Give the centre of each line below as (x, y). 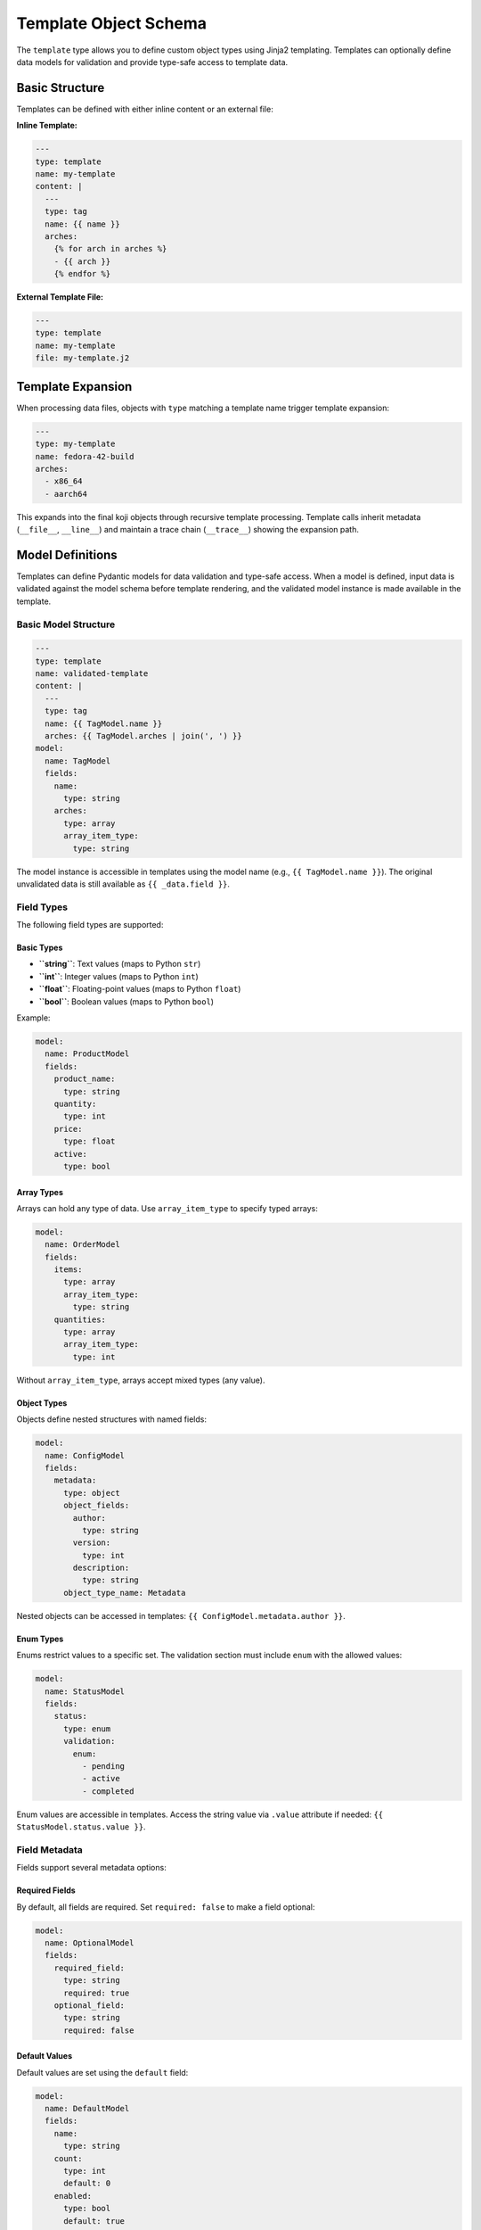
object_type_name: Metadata (125, 1593)
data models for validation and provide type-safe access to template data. (152, 62)
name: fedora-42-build (85, 456)
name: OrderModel (82, 1245)
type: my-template (75, 444)
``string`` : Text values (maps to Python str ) (120, 964)
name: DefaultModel (87, 2109)
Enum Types (40, 1639)
